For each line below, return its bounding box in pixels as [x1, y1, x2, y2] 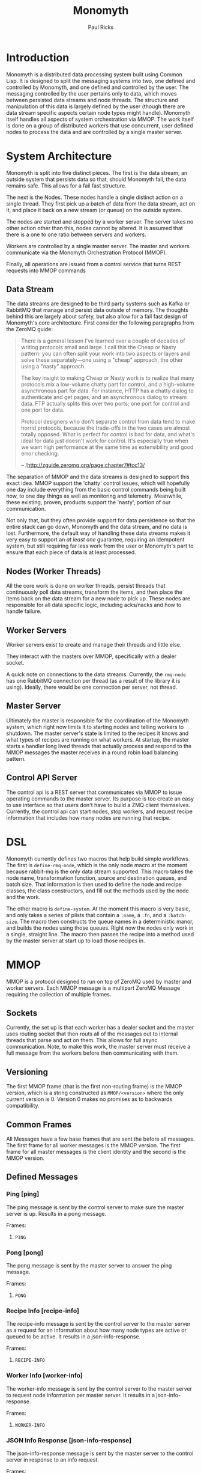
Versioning [6, 1067, 48, 1077]
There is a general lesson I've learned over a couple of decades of [20, 337, 185, 344]
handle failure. [6, 608, 42, 615]
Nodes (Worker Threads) [6, 566, 101, 576]
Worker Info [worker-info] [6, 1371, 83, 1380]
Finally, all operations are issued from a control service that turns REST [6, 260, 182, 267]
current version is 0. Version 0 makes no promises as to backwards [6, 1096, 173, 1103]
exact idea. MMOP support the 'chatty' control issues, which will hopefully [6, 480, 190, 487]
